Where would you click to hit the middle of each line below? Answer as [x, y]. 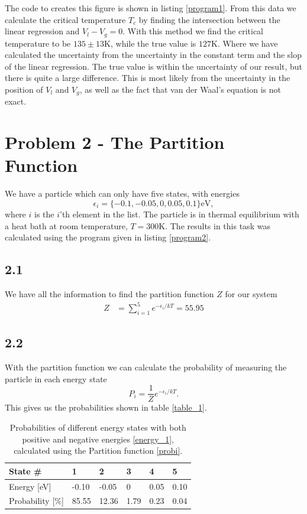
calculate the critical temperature [65, 19]
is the [44, 214]
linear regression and [42, 31]
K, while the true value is [150, 43]
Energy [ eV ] [30, 486]
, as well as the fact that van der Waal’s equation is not [180, 90]
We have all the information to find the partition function [109, 293]
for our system [251, 293]
